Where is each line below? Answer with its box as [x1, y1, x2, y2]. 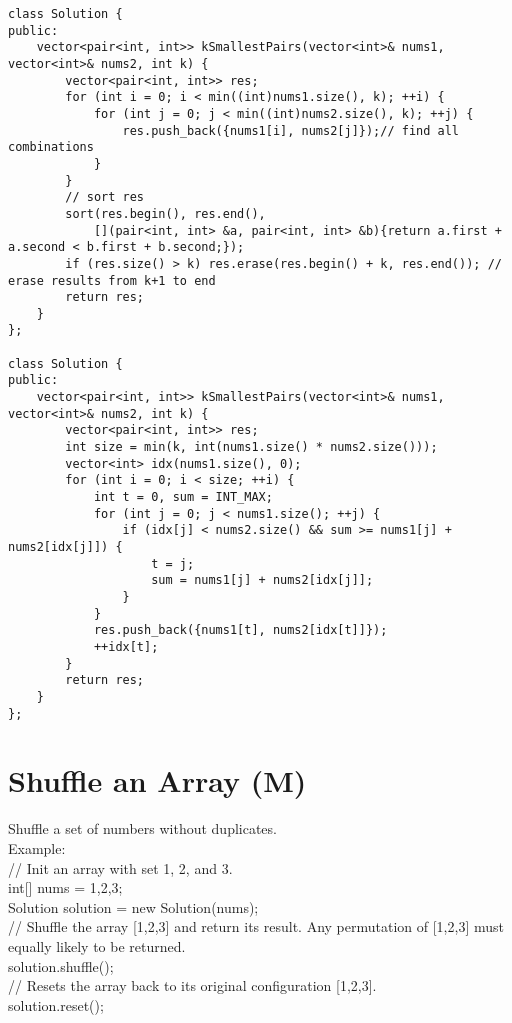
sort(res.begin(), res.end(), [65, 206, 266, 221]
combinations [8, 140, 94, 155]
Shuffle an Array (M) [8, 760, 307, 801]
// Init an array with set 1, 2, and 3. [8, 857, 233, 878]
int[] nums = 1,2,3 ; [8, 877, 123, 898]
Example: [8, 837, 66, 858]
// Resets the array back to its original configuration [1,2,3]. [8, 975, 377, 996]
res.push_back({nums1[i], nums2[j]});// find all [122, 123, 460, 138]
